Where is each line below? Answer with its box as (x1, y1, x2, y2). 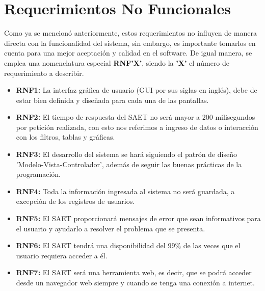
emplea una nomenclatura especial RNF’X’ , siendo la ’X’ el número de (4, 57, 230, 68)
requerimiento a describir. (4, 67, 84, 78)
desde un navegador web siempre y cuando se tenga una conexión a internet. (16, 277, 255, 287)
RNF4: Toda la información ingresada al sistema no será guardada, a (16, 186, 235, 196)
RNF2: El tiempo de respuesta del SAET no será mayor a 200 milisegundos (16, 112, 255, 122)
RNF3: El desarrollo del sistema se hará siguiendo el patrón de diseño (16, 149, 237, 160)
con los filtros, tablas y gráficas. (16, 131, 115, 142)
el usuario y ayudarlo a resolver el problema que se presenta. (16, 223, 205, 233)
